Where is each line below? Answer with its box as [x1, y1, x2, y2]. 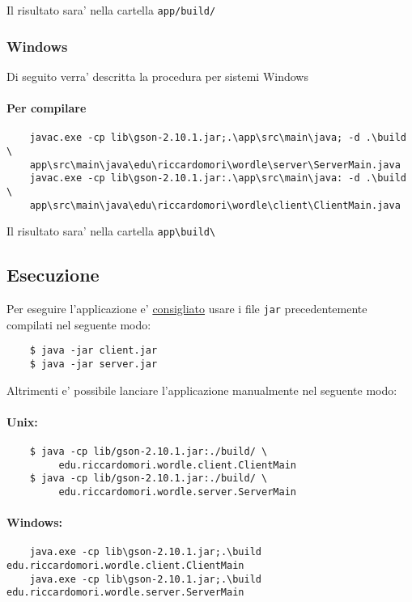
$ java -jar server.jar [29, 358, 158, 370]
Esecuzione [6, 262, 100, 287]
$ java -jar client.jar [29, 345, 158, 357]
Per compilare [6, 100, 87, 117]
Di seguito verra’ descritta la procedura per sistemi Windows [6, 67, 308, 84]
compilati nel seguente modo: [6, 316, 151, 333]
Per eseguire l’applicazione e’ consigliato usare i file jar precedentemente [6, 300, 367, 317]
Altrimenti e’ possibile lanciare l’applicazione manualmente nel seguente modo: [6, 381, 397, 398]
